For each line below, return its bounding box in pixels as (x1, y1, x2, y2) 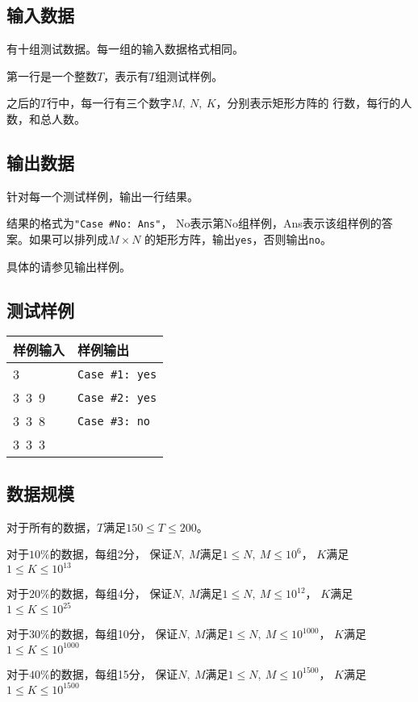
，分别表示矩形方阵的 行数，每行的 (215, 94, 401, 111)
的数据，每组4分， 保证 (49, 585, 173, 602)
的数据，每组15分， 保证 (49, 665, 178, 682)
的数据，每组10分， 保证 (49, 625, 178, 642)
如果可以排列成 (28, 231, 108, 248)
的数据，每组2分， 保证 (49, 545, 173, 562)
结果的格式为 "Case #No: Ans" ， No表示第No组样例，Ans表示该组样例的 (6, 215, 382, 232)
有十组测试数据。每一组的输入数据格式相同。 (6, 40, 244, 57)
